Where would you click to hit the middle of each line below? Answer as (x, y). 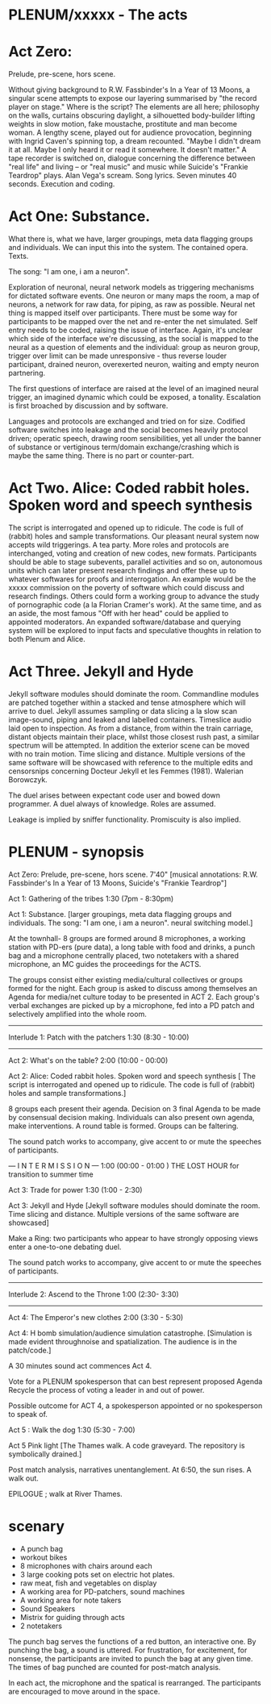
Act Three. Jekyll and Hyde (101, 672)
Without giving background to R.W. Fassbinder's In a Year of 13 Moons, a (129, 90)
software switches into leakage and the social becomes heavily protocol (128, 430)
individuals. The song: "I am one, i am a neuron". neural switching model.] (131, 923)
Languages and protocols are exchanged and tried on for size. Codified (127, 422)
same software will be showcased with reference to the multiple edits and (131, 762)
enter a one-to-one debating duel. (65, 1247)
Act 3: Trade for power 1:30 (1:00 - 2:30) (75, 1189)
